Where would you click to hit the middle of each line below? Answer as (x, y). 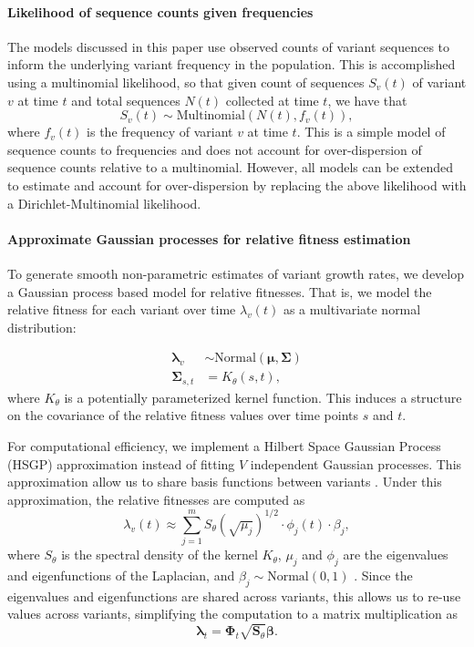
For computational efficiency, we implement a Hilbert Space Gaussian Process (224, 446)
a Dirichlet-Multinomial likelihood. (104, 203)
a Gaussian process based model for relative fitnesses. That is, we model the (220, 291)
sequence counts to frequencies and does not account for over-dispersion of (215, 149)
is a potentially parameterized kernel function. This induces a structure (263, 397)
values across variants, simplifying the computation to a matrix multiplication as (233, 614)
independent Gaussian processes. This (356, 463)
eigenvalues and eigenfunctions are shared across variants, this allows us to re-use (234, 596)
